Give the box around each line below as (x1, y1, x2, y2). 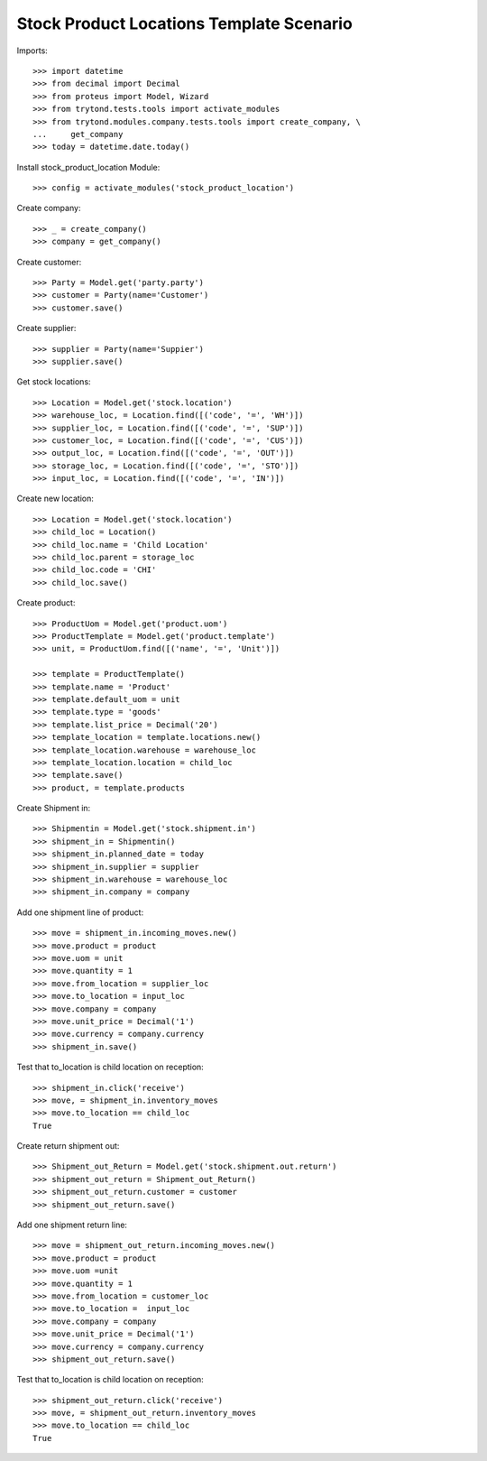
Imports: (16, 45, 49, 56)
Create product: (16, 597, 76, 608)
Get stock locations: (16, 376, 91, 387)
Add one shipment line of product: (16, 907, 144, 918)
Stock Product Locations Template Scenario (16, 14, 354, 33)
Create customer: (16, 256, 82, 267)
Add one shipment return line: (16, 1219, 128, 1231)
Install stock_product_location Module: (16, 162, 161, 172)
